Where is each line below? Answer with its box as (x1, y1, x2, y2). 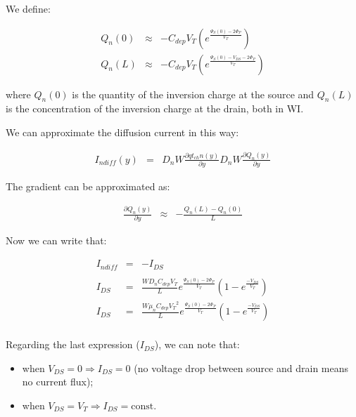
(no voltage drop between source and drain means (134, 360, 349, 375)
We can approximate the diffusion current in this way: (6, 125, 239, 140)
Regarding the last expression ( (6, 337, 140, 352)
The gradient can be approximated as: (6, 179, 170, 194)
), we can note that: (154, 337, 240, 352)
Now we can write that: (6, 233, 107, 248)
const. (131, 401, 157, 411)
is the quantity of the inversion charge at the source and (72, 86, 314, 101)
